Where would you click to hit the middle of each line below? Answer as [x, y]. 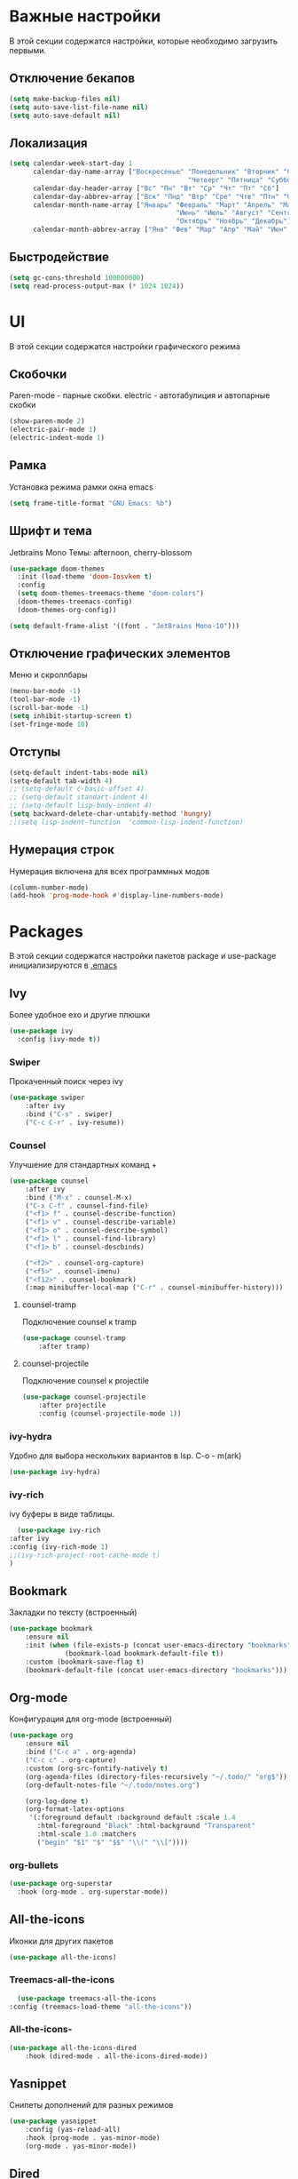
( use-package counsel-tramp [74, 1338]
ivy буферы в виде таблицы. [62, 1514]
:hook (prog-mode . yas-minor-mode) [93, 2138]
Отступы [35, 752]
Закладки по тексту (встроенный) [73, 1612]
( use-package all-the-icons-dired [73, 2047]
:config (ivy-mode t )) [59, 1039]
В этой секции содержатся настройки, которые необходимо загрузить [143, 41]
